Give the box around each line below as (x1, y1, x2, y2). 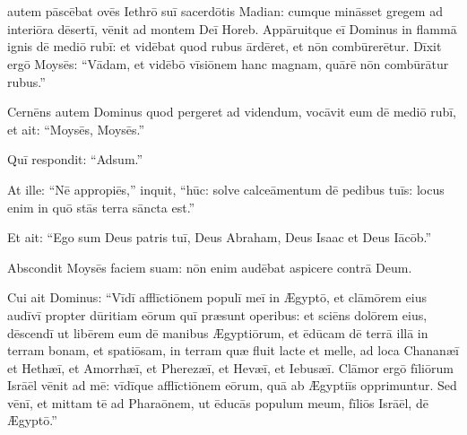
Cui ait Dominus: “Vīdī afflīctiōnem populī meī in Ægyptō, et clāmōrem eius (7, 288, 428, 307)
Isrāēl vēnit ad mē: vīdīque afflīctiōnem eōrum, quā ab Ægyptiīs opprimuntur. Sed (7, 376, 457, 395)
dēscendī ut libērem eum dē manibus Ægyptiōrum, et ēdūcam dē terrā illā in (7, 323, 428, 342)
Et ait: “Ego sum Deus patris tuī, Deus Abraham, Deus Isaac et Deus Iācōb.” (7, 228, 432, 247)
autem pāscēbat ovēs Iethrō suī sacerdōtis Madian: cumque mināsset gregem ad (7, 2, 443, 21)
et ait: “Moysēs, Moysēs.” (7, 119, 145, 138)
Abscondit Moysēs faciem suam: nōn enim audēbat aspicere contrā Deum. (7, 257, 412, 276)
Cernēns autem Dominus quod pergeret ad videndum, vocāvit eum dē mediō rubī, (7, 102, 457, 121)
